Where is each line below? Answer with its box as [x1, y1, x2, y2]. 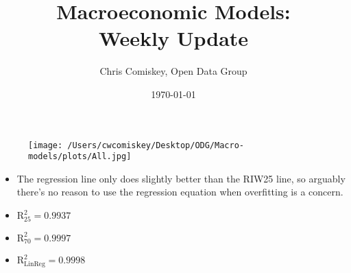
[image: [28, 140, 63, 150]
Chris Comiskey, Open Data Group [99, 64, 247, 78]
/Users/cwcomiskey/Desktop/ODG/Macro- [67, 140, 244, 150]
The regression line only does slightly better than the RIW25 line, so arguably [16, 171, 346, 185]
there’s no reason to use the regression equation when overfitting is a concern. [16, 185, 343, 199]
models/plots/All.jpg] [28, 152, 132, 162]
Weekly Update [98, 24, 249, 52]
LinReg [24, 260, 45, 268]
